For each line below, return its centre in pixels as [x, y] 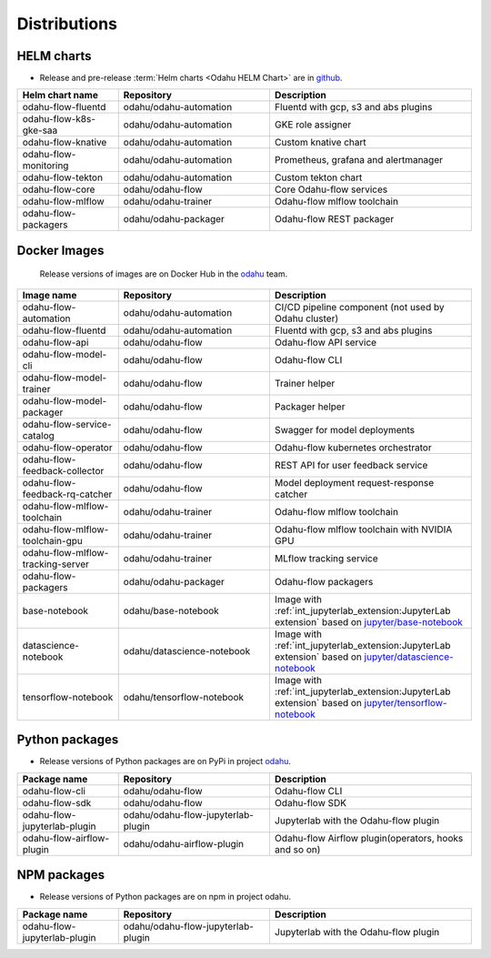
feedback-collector [63, 470]
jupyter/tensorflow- [406, 702]
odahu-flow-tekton [63, 177]
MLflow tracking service [326, 558]
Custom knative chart [321, 143]
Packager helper [310, 407]
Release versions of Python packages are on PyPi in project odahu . [165, 761]
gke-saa [40, 130]
